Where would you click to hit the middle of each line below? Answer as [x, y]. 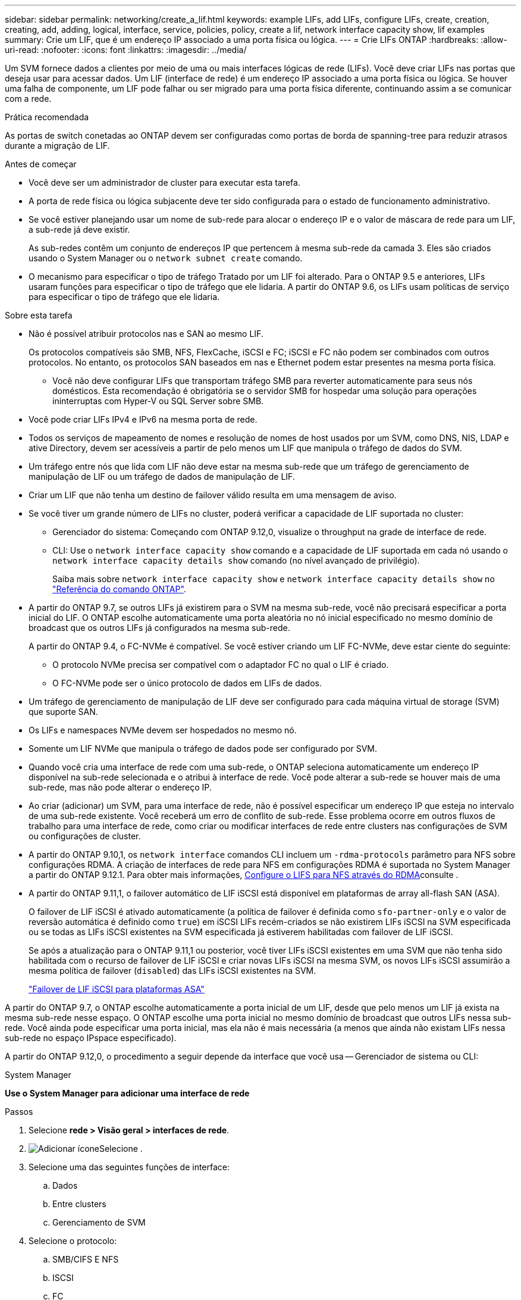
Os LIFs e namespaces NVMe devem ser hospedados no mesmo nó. [163, 730]
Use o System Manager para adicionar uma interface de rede [127, 1093]
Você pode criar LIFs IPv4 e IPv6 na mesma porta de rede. [143, 419]
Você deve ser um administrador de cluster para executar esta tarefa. [164, 182]
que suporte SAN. [63, 712]
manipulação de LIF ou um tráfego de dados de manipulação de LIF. [162, 476]
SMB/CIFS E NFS [86, 1259]
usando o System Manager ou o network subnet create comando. [166, 258]
